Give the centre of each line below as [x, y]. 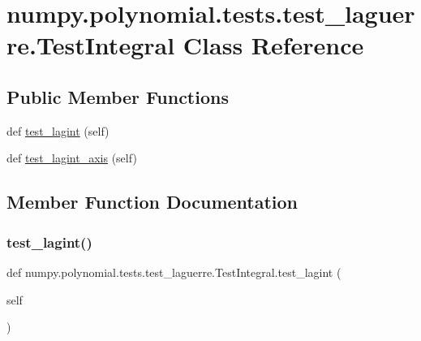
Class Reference [273, 45]
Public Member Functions [118, 96]
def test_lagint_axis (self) [72, 158]
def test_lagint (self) [58, 130]
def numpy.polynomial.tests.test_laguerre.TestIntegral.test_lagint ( [174, 272]
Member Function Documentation [153, 202]
